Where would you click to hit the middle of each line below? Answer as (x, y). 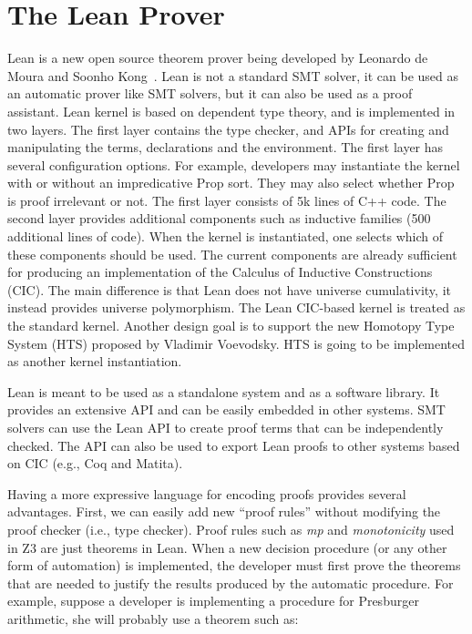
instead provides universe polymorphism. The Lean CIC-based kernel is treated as (236, 307)
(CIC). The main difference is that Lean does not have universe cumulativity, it (229, 289)
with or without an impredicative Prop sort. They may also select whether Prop (231, 183)
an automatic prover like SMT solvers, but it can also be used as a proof (210, 93)
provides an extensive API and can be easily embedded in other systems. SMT (226, 409)
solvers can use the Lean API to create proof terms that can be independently (226, 427)
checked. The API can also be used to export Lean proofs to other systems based (234, 445)
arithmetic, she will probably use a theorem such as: (153, 618)
